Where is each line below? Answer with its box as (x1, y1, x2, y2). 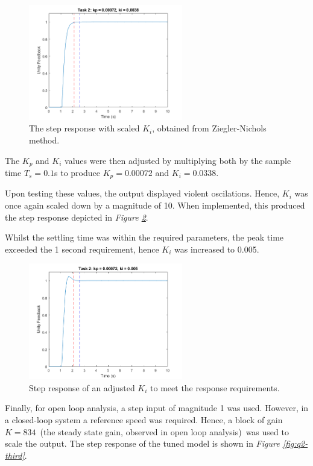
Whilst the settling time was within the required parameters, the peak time (5, 231, 284, 244)
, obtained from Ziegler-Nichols (152, 122, 267, 134)
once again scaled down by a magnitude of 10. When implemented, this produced (5, 199, 305, 212)
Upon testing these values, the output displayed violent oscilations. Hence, (5, 187, 280, 200)
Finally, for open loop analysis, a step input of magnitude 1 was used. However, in (5, 401, 309, 414)
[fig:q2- (282, 437, 308, 450)
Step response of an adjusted (29, 381, 135, 394)
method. (29, 133, 60, 146)
